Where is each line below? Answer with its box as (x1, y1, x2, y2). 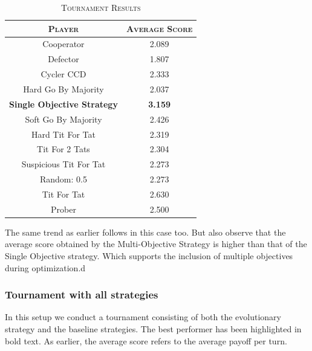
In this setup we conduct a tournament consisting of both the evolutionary (5, 311, 281, 323)
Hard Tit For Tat (31, 127, 96, 140)
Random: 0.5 (39, 173, 87, 185)
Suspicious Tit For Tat (21, 158, 106, 170)
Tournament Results (60, 1, 141, 13)
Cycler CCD (41, 68, 86, 80)
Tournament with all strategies (5, 287, 158, 302)
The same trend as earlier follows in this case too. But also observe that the (5, 225, 286, 238)
